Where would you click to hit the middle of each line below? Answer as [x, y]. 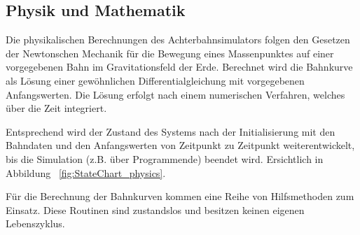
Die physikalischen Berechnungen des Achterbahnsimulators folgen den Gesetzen [178, 40]
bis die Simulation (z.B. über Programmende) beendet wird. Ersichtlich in [165, 158]
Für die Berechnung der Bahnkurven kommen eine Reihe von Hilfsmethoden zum [180, 196]
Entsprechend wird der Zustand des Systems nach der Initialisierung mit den [171, 131]
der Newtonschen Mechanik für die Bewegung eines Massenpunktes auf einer [170, 53]
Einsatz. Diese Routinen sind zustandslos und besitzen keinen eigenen [155, 209]
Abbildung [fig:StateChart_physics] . [86, 172]
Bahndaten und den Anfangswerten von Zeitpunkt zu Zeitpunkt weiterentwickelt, [180, 145]
